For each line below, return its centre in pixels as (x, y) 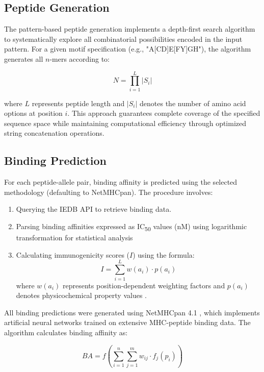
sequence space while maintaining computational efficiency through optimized (125, 123)
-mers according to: (80, 58)
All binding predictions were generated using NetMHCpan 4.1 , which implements (132, 312)
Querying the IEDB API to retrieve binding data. (94, 209)
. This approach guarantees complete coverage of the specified (164, 113)
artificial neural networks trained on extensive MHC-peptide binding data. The (127, 322)
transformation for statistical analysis (74, 238)
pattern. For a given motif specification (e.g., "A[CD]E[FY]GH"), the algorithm (128, 49)
